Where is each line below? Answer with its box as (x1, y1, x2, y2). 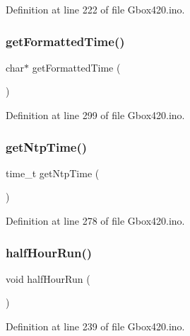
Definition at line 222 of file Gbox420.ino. (6, 2, 185, 16)
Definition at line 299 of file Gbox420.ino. (6, 108, 185, 122)
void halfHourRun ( (6, 271, 90, 286)
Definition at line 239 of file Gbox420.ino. (6, 319, 185, 333)
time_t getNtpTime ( (6, 165, 100, 180)
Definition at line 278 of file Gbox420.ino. (6, 213, 185, 228)
